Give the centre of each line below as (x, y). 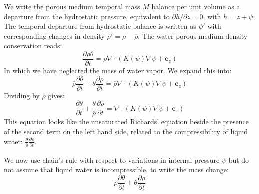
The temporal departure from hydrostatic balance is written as (100, 26)
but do (239, 160)
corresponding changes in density (54, 35)
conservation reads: (33, 45)
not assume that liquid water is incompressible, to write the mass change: (116, 170)
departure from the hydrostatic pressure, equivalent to (87, 16)
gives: (56, 95)
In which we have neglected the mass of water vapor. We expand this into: (118, 70)
